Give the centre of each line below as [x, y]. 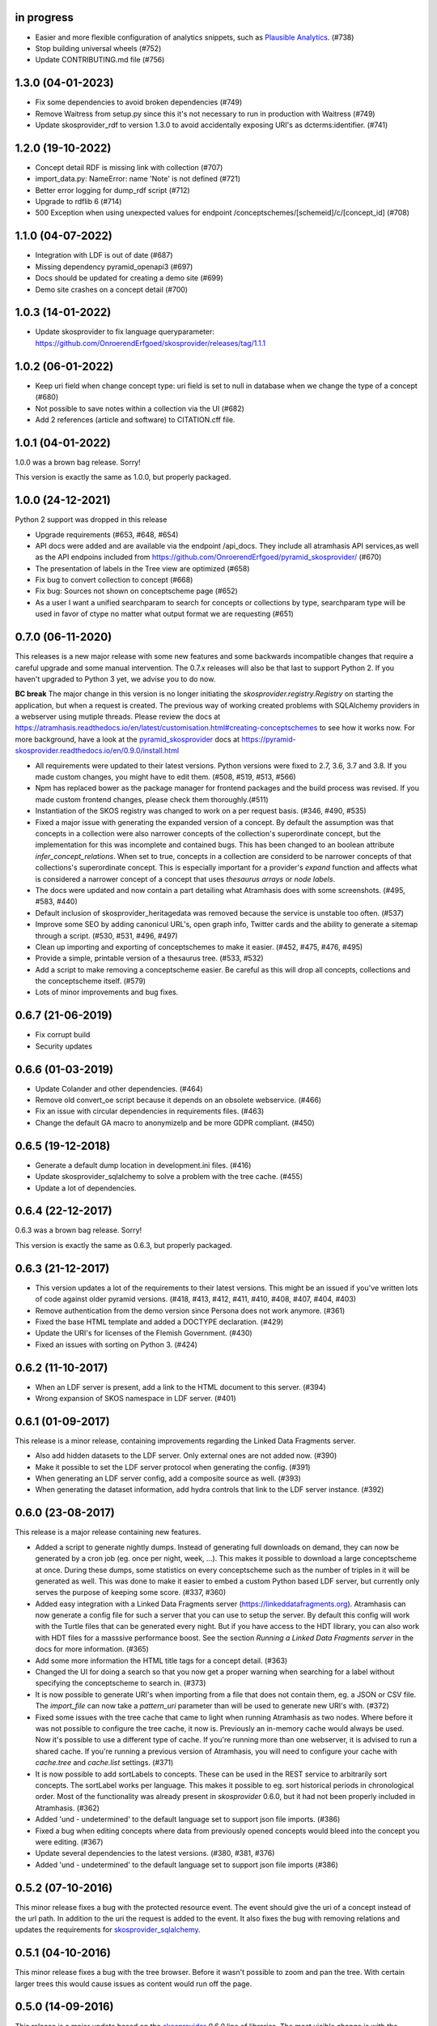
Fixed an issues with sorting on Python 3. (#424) [117, 1344]
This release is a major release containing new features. [108, 1532]
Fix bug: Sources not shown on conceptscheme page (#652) [136, 591]
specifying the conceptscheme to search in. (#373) [121, 1683]
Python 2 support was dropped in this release [91, 519]
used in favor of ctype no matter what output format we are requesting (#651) [165, 614]
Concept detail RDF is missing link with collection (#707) [129, 167]
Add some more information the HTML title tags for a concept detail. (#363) [161, 1661]
